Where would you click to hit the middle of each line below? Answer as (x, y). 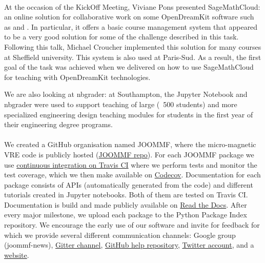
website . (17, 255)
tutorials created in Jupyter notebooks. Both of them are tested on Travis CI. (126, 195)
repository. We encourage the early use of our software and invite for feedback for (132, 225)
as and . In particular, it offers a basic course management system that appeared (131, 26)
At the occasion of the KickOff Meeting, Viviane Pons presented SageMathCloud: (132, 6)
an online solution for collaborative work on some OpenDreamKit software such (129, 17)
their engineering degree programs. (58, 124)
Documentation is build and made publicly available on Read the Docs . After (126, 204)
